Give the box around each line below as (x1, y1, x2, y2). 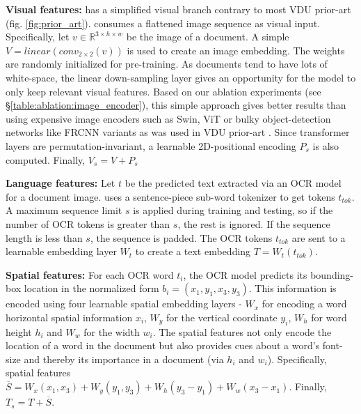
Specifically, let (6, 29, 70, 44)
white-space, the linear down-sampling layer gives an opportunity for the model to (6, 70, 356, 84)
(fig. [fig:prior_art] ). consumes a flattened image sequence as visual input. (6, 15, 321, 30)
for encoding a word (262, 296, 347, 311)
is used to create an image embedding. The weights (127, 43, 345, 57)
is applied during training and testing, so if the (133, 203, 333, 217)
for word (311, 309, 347, 324)
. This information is (248, 281, 337, 296)
